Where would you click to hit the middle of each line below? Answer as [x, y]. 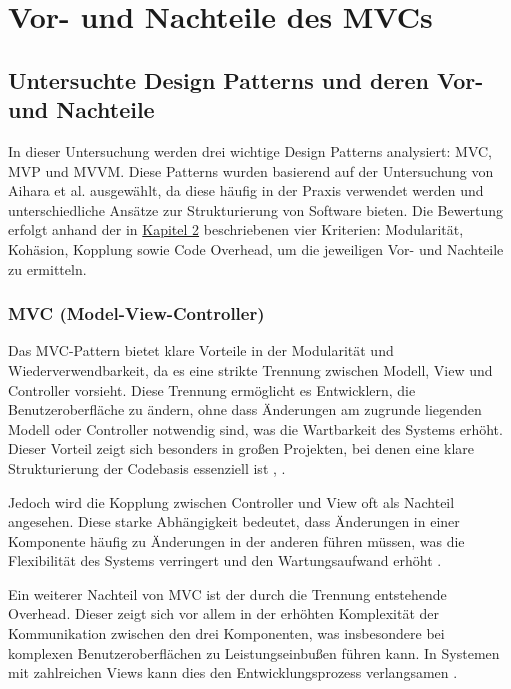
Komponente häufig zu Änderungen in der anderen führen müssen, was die [236, 540]
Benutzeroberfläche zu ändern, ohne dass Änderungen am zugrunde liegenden [245, 409]
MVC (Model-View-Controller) [136, 313]
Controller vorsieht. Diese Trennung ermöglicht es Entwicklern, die [212, 389]
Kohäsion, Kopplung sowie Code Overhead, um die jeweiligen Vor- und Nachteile [256, 248]
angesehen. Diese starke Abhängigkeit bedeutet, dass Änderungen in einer [234, 521]
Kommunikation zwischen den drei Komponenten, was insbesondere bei [226, 633]
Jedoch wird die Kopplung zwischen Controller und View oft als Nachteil [231, 501]
